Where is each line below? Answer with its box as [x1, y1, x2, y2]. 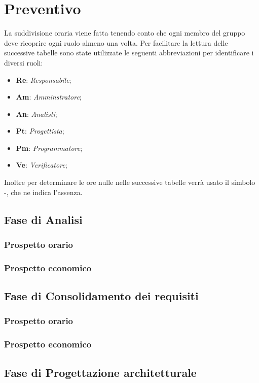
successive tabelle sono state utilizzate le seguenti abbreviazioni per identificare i [4, 47, 254, 58]
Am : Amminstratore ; [16, 91, 82, 102]
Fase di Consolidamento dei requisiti [4, 288, 199, 304]
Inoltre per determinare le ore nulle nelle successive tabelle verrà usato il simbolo [4, 177, 255, 187]
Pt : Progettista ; [16, 125, 64, 136]
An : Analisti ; [16, 108, 57, 119]
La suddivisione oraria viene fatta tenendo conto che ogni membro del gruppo [4, 27, 245, 38]
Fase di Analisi [4, 211, 83, 227]
